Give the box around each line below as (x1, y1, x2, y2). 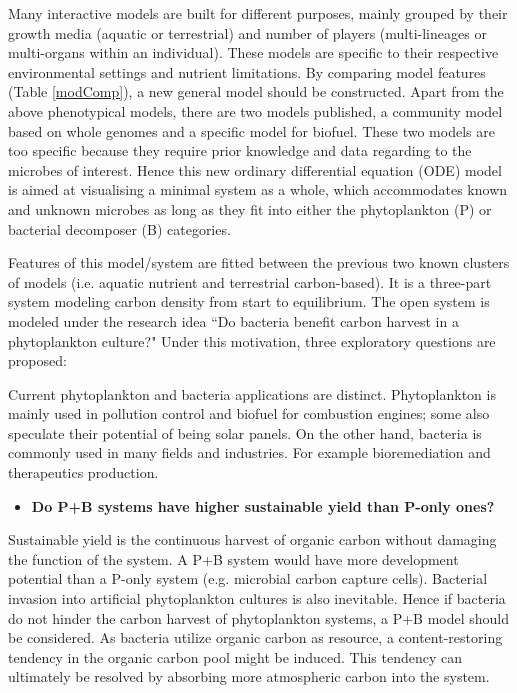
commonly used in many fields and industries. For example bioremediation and (8, 442, 491, 463)
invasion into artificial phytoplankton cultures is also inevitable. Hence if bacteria (8, 588, 506, 609)
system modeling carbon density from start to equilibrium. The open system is (8, 291, 490, 312)
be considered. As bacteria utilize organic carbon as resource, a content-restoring (8, 627, 503, 648)
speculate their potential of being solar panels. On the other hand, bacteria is (8, 422, 482, 443)
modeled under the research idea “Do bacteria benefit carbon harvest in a (8, 310, 459, 331)
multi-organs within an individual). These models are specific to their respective (8, 42, 499, 63)
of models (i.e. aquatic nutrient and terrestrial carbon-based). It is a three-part (8, 271, 492, 292)
